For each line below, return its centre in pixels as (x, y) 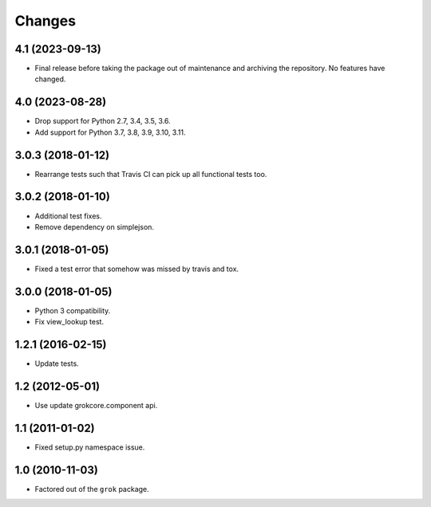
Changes (45, 21)
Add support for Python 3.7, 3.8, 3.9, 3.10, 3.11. (110, 132)
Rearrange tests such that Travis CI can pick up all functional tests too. (151, 174)
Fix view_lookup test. (69, 322)
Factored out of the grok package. (92, 489)
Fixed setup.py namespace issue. (90, 447)
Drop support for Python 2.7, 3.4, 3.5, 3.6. (103, 121)
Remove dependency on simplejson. (95, 226)
